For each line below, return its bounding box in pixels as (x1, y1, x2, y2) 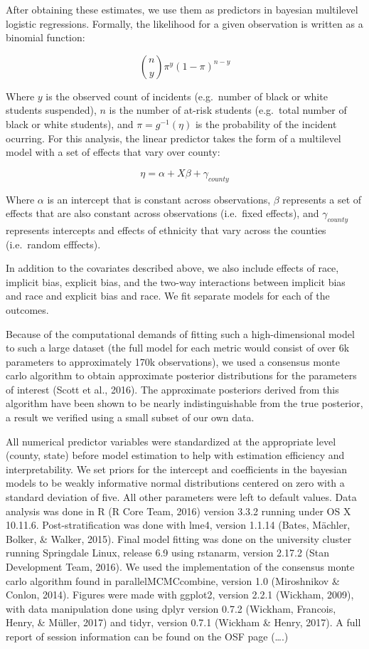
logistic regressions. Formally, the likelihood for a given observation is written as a (6, 16, 363, 31)
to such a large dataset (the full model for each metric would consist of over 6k (6, 340, 350, 355)
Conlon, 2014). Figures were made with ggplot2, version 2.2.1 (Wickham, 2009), (6, 587, 354, 602)
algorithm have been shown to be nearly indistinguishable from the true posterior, (6, 396, 363, 411)
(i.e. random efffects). (6, 236, 101, 251)
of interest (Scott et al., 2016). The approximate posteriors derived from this (6, 381, 339, 396)
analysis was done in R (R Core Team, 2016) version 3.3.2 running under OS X (6, 503, 351, 518)
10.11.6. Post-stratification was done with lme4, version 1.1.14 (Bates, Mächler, (6, 517, 351, 532)
